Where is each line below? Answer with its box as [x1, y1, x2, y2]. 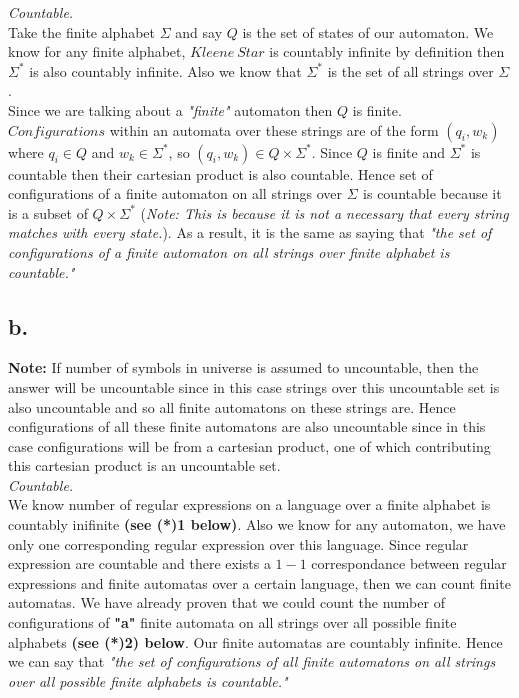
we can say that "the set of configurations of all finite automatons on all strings [8, 651, 496, 672]
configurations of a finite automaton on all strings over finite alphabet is [8, 241, 450, 262]
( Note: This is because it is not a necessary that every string [140, 202, 509, 223]
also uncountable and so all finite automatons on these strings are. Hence [8, 396, 456, 417]
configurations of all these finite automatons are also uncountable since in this [8, 416, 486, 437]
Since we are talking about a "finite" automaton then [8, 99, 333, 120]
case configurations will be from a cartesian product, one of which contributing [8, 435, 491, 456]
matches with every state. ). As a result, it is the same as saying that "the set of [8, 222, 492, 243]
